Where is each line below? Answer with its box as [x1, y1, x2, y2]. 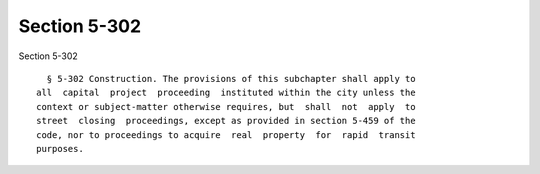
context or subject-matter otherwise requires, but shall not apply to [36, 101, 416, 112]
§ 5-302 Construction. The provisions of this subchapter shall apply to [46, 73, 416, 84]
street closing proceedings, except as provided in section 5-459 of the [36, 115, 416, 127]
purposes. [36, 143, 84, 154]
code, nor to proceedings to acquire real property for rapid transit [36, 129, 416, 140]
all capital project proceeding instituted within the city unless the [36, 87, 416, 99]
